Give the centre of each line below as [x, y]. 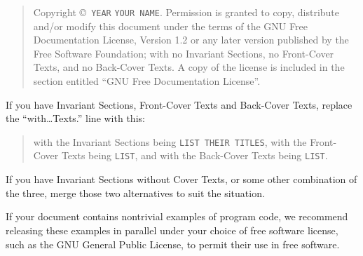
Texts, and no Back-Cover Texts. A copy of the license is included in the [189, 67]
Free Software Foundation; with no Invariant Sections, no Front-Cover [184, 53]
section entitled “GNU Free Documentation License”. [147, 81]
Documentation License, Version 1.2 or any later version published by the [191, 40]
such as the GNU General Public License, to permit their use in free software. [173, 244]
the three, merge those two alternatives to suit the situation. [135, 193]
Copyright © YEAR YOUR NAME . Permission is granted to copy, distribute [186, 12]
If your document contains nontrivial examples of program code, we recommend [177, 216]
